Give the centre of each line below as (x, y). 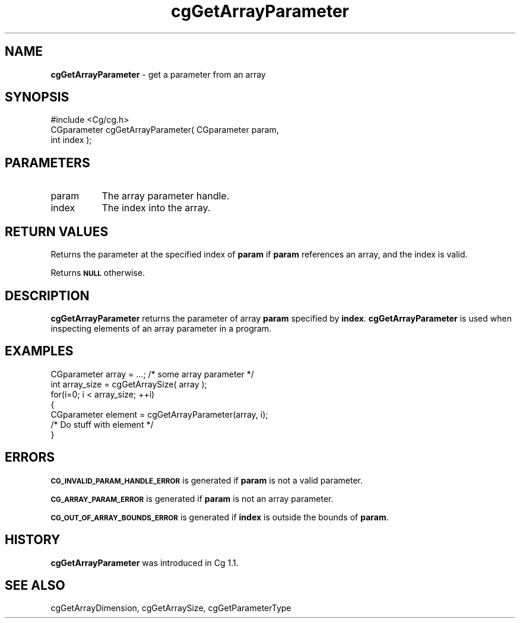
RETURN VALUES (57, 231)
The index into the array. (156, 208)
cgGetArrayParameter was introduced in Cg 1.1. (145, 562)
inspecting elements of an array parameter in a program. (161, 328)
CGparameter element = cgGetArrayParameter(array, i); (159, 414)
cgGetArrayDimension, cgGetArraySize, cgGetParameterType (171, 608)
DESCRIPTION (47, 295)
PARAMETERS (47, 163)
